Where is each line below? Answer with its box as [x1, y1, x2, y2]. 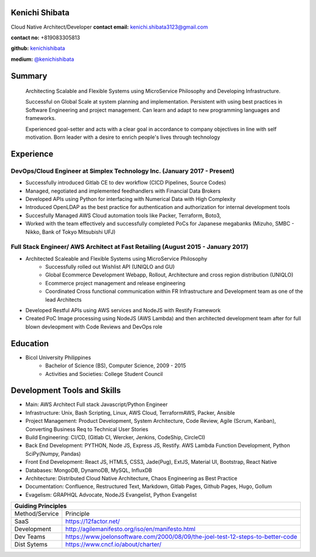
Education [11, 339, 49, 348]
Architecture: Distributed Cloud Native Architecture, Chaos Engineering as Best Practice [25, 474, 238, 481]
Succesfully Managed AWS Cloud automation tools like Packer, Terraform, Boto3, [25, 211, 222, 219]
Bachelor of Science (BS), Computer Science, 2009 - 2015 [45, 362, 187, 369]
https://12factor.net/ [65, 517, 120, 525]
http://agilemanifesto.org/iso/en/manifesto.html [65, 525, 196, 533]
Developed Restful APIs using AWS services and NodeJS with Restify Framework [25, 307, 221, 314]
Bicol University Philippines [25, 354, 91, 361]
